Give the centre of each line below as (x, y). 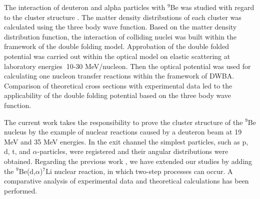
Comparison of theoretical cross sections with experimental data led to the (118, 85)
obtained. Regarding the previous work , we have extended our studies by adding (128, 161)
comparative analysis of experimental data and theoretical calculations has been (126, 181)
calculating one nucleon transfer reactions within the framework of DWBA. (119, 76)
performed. (21, 190)
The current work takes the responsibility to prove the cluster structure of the (123, 122)
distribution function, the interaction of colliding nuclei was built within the (120, 36)
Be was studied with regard (212, 7)
